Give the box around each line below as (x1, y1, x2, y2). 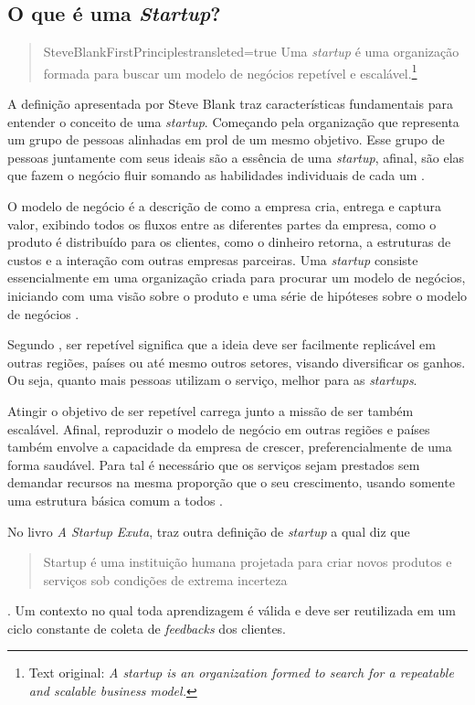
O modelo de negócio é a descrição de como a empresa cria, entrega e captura (7, 197, 442, 216)
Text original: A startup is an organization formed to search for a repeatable (28, 663, 454, 682)
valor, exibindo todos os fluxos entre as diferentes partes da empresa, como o (7, 214, 437, 233)
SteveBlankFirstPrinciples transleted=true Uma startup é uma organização (43, 42, 459, 61)
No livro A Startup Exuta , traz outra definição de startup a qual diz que (7, 521, 410, 540)
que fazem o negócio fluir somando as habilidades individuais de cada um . (7, 166, 425, 185)
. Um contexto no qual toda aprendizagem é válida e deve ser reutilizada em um (7, 601, 456, 620)
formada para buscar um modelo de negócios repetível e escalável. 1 (43, 60, 417, 82)
